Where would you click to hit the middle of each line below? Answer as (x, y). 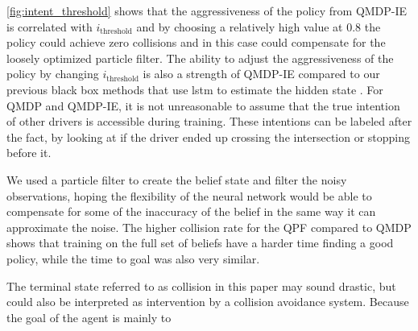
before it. (29, 153)
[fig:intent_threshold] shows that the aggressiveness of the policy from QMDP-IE (207, 10)
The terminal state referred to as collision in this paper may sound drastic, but (201, 285)
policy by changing (53, 74)
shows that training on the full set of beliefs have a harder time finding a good (200, 243)
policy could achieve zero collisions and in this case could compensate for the (196, 42)
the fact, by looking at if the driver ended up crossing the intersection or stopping (209, 137)
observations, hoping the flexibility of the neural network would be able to (189, 195)
